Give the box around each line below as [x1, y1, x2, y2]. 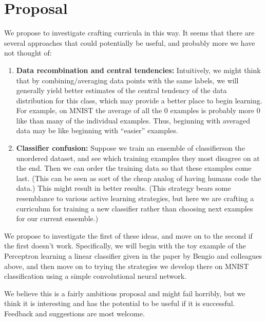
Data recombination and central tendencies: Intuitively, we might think [16, 64, 261, 75]
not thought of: [4, 47, 52, 58]
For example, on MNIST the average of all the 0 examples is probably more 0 [16, 105, 260, 116]
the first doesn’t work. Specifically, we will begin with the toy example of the [4, 240, 246, 251]
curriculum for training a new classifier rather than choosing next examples [16, 203, 253, 213]
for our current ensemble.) [16, 213, 99, 224]
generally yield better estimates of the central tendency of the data [16, 85, 227, 96]
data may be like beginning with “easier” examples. [16, 125, 178, 136]
